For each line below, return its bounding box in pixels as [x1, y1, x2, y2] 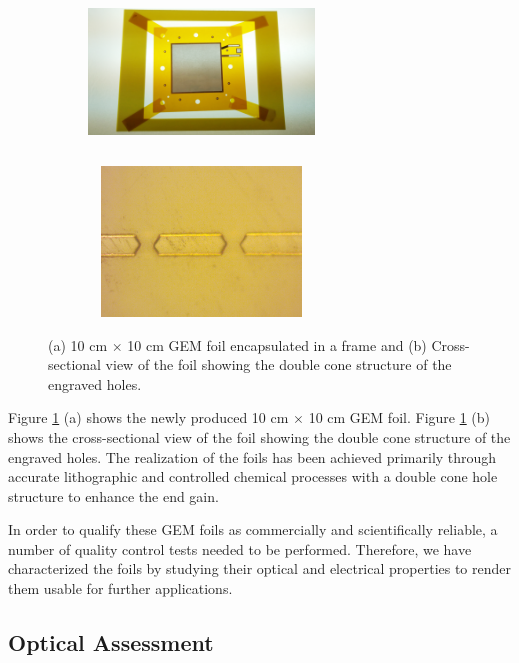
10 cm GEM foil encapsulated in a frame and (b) [127, 334, 427, 355]
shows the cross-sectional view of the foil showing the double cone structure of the [8, 426, 511, 447]
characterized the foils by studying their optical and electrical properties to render [8, 558, 512, 579]
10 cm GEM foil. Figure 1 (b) [308, 407, 491, 428]
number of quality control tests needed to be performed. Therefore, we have [8, 538, 472, 559]
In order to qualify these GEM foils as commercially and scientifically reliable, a [8, 519, 498, 540]
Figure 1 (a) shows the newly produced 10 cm [8, 407, 289, 428]
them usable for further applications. [8, 578, 233, 599]
